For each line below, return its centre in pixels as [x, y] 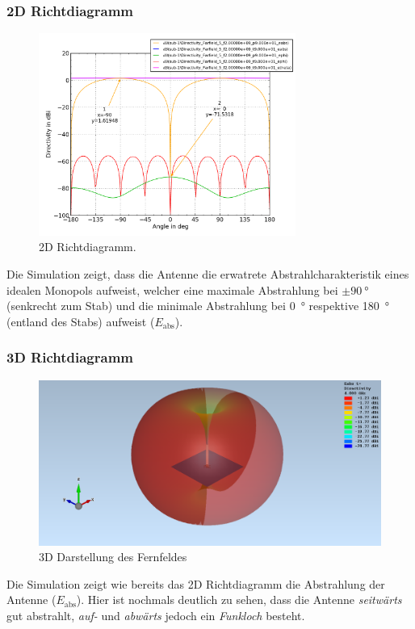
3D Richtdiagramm [70, 357]
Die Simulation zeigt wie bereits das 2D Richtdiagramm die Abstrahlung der [196, 583]
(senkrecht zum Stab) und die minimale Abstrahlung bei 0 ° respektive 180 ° [198, 306]
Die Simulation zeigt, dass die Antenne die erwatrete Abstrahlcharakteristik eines [208, 274]
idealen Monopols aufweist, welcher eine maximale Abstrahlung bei [172, 289]
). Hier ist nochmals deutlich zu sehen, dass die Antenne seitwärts [239, 600]
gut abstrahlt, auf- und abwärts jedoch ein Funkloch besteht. [156, 615]
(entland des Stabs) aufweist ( [81, 321]
